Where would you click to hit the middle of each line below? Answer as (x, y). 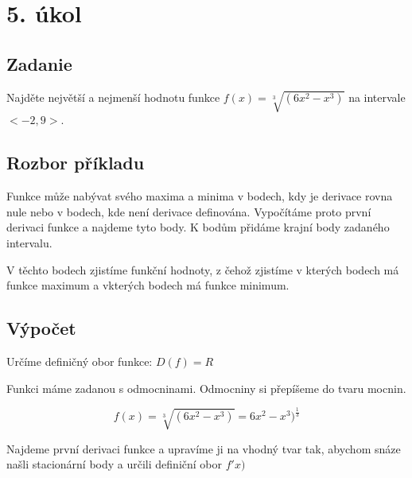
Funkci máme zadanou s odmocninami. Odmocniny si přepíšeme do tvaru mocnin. (206, 388)
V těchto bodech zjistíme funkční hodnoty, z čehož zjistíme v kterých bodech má (203, 269)
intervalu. (29, 242)
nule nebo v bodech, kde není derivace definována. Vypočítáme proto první (189, 211)
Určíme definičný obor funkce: (80, 361)
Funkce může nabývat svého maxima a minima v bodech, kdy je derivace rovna (200, 196)
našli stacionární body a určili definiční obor (114, 464)
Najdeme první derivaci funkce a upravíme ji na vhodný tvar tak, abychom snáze (204, 448)
